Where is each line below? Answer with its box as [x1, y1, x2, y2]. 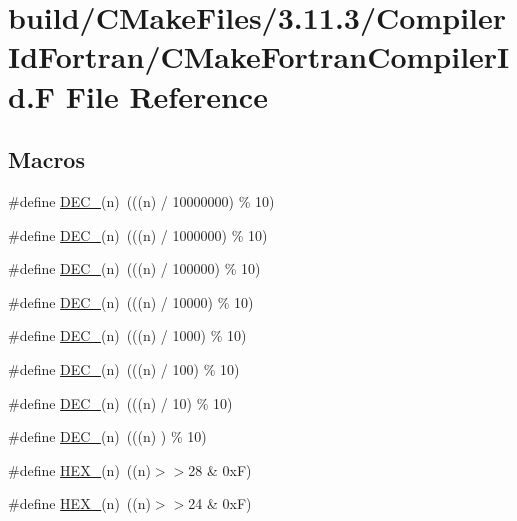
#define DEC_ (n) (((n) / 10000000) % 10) [8, 190, 275, 211]
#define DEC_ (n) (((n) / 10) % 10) [8, 392, 233, 413]
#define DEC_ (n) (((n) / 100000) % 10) [8, 258, 261, 279]
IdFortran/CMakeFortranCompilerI [8, 36, 510, 77]
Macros [8, 144, 85, 175]
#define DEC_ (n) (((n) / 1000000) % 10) [8, 224, 268, 245]
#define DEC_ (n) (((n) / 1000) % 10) [8, 325, 247, 346]
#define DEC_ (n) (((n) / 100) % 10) [8, 358, 240, 379]
